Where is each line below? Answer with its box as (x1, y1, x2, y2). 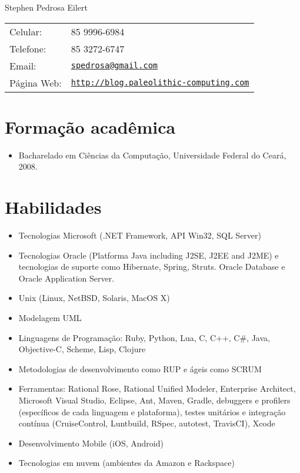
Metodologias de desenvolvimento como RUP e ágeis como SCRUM (18, 362, 262, 375)
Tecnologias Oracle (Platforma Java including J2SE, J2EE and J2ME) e (18, 249, 279, 261)
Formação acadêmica (5, 114, 176, 138)
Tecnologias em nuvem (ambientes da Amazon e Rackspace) (18, 457, 235, 469)
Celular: (9, 24, 42, 38)
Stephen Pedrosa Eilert (5, 1, 88, 13)
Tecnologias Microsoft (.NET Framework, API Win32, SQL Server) (18, 229, 261, 242)
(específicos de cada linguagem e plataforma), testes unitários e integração (18, 405, 286, 418)
